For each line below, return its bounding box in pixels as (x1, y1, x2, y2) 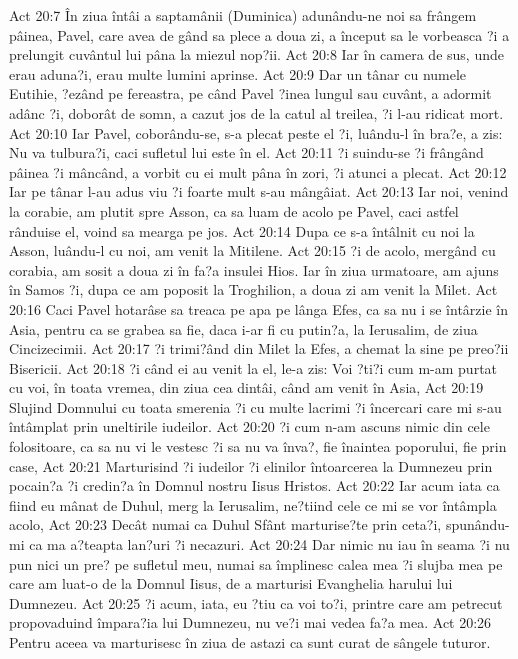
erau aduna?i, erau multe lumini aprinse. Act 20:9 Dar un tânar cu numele (9, 63, 467, 84)
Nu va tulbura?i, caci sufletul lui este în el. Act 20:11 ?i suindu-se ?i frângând (9, 142, 484, 163)
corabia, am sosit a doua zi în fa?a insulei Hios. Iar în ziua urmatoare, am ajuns (9, 259, 499, 280)
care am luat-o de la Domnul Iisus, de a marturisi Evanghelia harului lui (9, 573, 453, 594)
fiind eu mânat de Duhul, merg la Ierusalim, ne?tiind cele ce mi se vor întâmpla (9, 494, 497, 515)
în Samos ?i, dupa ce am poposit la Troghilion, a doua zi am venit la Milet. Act (9, 279, 498, 300)
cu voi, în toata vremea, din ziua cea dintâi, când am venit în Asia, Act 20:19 (9, 377, 484, 398)
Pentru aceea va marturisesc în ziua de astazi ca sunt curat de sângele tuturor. (9, 632, 491, 652)
